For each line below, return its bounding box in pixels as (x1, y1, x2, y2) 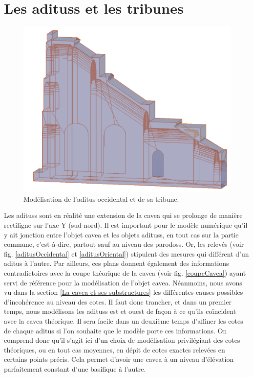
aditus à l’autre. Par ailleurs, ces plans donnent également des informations (4, 258, 229, 268)
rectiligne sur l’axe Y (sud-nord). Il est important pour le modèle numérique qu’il (4, 220, 248, 230)
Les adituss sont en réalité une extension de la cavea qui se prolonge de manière (4, 210, 243, 220)
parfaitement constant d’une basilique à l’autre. (4, 363, 146, 374)
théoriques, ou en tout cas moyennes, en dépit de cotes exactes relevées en (4, 344, 225, 354)
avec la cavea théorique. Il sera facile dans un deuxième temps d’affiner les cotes (4, 315, 243, 326)
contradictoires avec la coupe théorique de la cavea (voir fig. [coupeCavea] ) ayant (4, 268, 246, 278)
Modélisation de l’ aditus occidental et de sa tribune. (23, 193, 179, 204)
